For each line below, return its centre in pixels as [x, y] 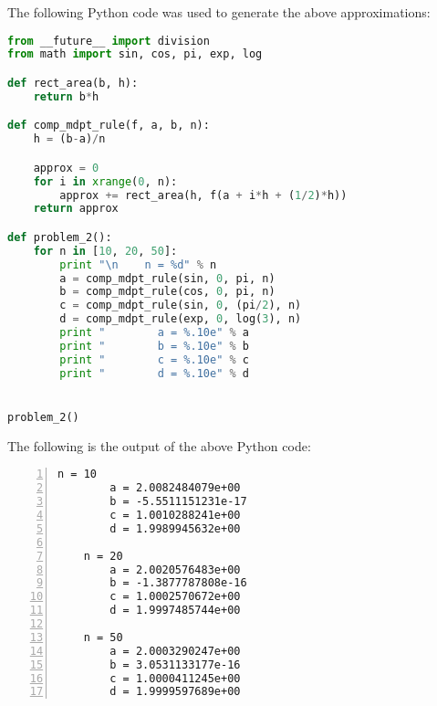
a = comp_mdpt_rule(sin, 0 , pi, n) [167, 278]
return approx [76, 209]
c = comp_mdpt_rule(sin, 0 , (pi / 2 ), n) [181, 306]
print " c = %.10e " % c [154, 359]
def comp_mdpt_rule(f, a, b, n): [109, 126]
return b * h [66, 96]
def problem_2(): [60, 237]
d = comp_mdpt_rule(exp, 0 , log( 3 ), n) [181, 319]
